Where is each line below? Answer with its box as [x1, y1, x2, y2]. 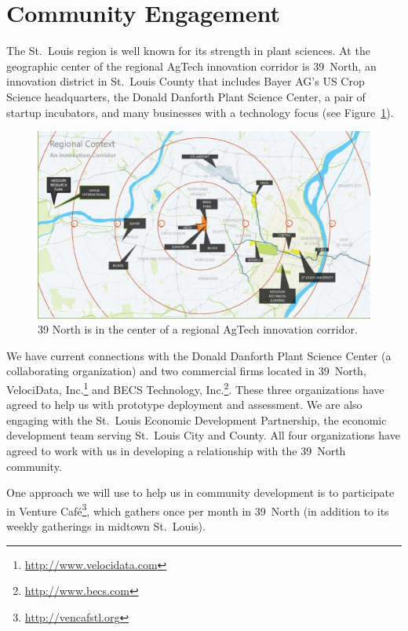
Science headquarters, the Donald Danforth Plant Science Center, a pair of [6, 88, 366, 104]
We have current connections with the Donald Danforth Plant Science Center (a [6, 347, 392, 363]
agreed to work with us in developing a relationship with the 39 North [6, 443, 346, 458]
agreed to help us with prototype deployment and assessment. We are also [6, 396, 362, 413]
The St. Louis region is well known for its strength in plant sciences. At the [6, 42, 370, 59]
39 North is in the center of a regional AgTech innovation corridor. [38, 321, 358, 337]
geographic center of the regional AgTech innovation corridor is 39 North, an [6, 57, 377, 74]
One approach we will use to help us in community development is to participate [6, 484, 395, 501]
